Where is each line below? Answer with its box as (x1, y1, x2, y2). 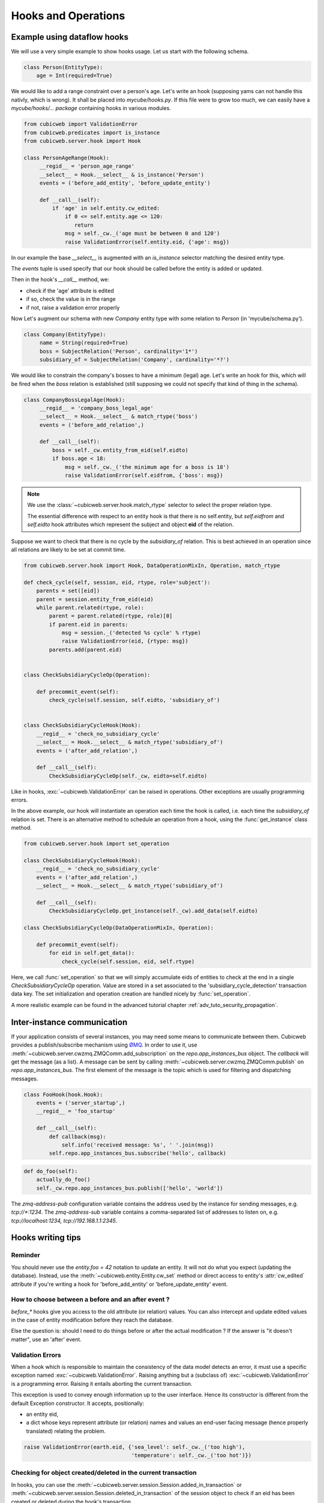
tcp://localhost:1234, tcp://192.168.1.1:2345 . (11, 1217, 118, 1224)
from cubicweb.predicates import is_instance (23, 129, 160, 136)
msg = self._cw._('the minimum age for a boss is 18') (65, 464, 230, 470)
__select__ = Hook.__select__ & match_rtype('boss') (39, 413, 198, 420)
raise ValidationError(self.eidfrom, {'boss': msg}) (65, 472, 223, 479)
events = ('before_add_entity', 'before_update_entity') (39, 179, 211, 186)
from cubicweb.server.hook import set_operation (23, 840, 170, 847)
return (74, 221, 94, 228)
